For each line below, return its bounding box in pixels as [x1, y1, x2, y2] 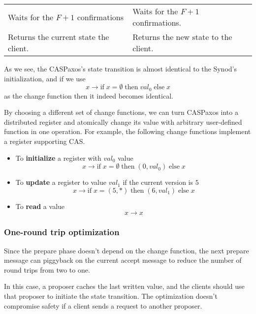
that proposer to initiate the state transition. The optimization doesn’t [4, 290, 218, 301]
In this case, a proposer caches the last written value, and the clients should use [4, 281, 245, 291]
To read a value [15, 201, 65, 211]
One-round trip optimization [4, 226, 120, 238]
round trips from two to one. [4, 264, 90, 275]
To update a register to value [15, 177, 107, 187]
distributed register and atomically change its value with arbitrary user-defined [4, 116, 242, 127]
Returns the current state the [8, 31, 109, 42]
